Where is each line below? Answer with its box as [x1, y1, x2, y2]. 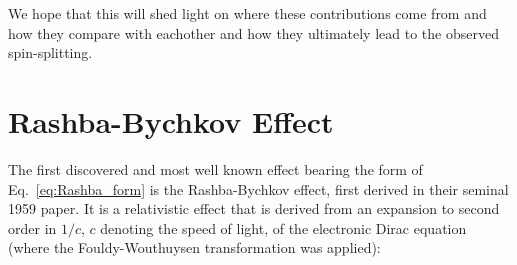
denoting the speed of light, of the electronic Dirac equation [100, 217, 467, 238]
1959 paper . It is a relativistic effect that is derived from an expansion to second [8, 198, 500, 219]
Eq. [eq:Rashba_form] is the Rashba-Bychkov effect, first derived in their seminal [8, 178, 509, 199]
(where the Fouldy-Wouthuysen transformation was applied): [8, 237, 381, 258]
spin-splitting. [8, 42, 93, 63]
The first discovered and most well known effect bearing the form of [8, 158, 423, 179]
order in [8, 217, 57, 238]
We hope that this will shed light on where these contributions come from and [8, 3, 487, 23]
